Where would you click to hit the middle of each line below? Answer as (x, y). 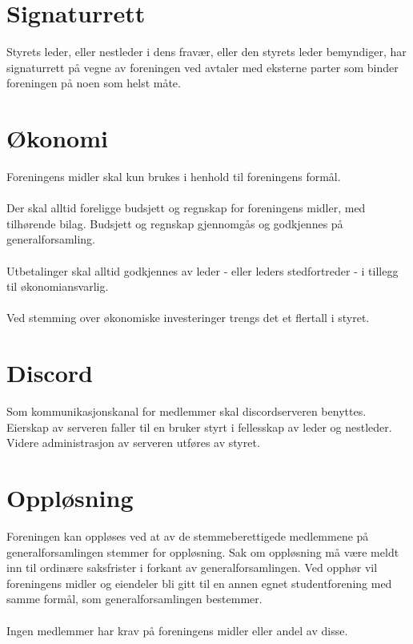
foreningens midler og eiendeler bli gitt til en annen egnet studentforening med (199, 583)
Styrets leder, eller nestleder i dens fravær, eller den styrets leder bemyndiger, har (206, 52)
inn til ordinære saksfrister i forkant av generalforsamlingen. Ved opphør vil (192, 568)
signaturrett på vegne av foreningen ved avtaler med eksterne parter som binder (202, 67)
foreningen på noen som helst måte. (94, 83)
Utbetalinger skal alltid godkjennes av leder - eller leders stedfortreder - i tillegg (202, 270)
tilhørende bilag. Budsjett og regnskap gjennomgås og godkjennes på (175, 223)
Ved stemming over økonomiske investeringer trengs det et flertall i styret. (188, 318)
